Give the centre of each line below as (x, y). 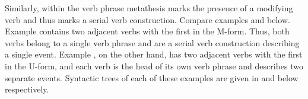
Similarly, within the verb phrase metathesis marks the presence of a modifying (149, 8)
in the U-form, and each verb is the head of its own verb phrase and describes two (154, 66)
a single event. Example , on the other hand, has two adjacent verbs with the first (154, 54)
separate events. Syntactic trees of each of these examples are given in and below (152, 77)
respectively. (27, 89)
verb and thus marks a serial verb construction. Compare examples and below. (147, 19)
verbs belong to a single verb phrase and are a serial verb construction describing (152, 42)
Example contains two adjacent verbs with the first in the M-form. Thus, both (147, 31)
